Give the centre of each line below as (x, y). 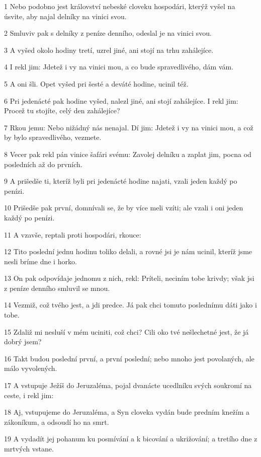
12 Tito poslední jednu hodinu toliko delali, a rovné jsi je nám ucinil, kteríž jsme (128, 251)
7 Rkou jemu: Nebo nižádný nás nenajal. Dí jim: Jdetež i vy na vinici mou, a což (129, 127)
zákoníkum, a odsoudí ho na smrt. (57, 422)
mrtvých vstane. (29, 448)
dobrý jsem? (23, 341)
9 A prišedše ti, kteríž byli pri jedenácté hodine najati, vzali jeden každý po (121, 181)
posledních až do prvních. (43, 164)
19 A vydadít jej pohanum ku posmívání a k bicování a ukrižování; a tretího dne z (131, 439)
